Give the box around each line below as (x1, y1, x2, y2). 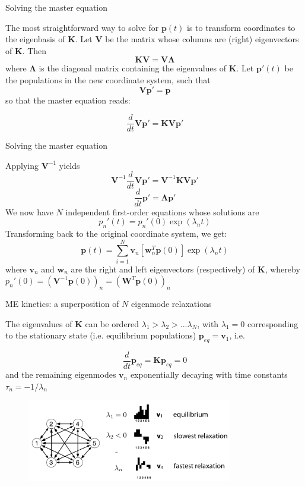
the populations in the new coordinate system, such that (5, 73, 211, 86)
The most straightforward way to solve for (5, 21, 159, 33)
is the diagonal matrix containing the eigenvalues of (39, 62, 227, 74)
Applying (5, 159, 39, 171)
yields (59, 159, 80, 171)
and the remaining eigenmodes (5, 368, 116, 381)
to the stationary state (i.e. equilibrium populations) (5, 329, 196, 341)
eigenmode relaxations (131, 297, 212, 310)
